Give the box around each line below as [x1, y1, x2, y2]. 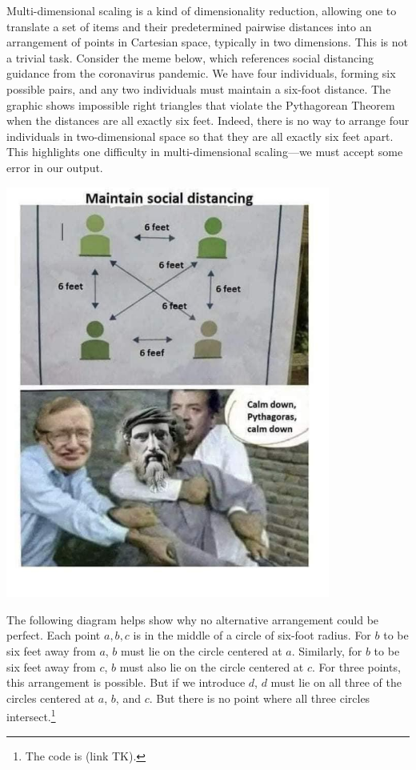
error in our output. [6, 158, 103, 175]
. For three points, [312, 658, 401, 675]
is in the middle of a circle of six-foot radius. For [133, 627, 371, 644]
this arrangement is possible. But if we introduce [6, 674, 246, 691]
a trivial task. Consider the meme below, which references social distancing [6, 49, 374, 66]
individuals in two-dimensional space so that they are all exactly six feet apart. [6, 127, 394, 144]
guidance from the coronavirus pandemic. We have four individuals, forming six [6, 65, 396, 82]
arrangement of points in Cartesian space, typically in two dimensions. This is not [6, 34, 408, 50]
